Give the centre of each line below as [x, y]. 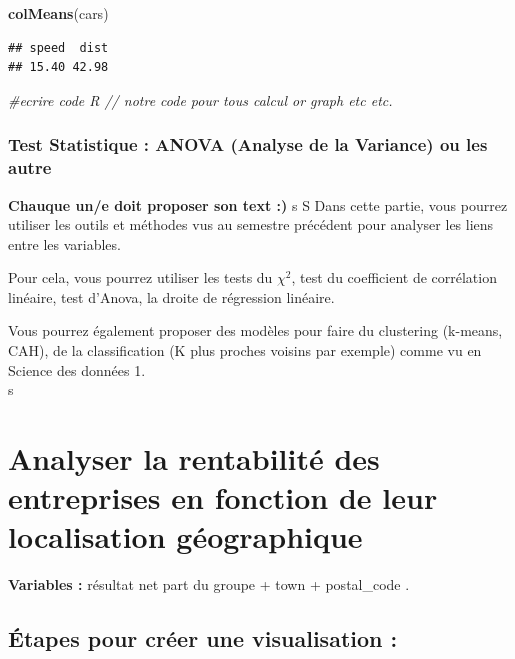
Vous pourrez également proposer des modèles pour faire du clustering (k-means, [255, 330]
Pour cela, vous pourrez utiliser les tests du [140, 277]
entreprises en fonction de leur [223, 497]
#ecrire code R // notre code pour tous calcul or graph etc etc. [200, 99]
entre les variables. [64, 243]
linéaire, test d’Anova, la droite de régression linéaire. [171, 296]
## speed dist [58, 47]
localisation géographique [185, 536]
